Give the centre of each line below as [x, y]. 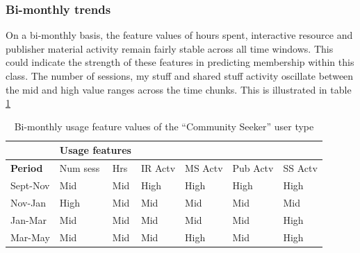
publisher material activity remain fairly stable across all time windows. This [170, 48]
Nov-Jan [28, 202]
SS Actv [300, 168]
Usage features [95, 150]
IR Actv [158, 168]
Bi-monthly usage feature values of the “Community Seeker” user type [164, 126]
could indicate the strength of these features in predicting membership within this [180, 62]
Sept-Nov [30, 185]
